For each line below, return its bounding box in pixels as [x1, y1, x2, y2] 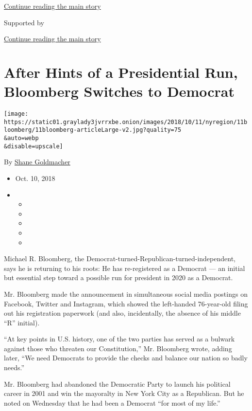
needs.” [4, 362, 25, 373]
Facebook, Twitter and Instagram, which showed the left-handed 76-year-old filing [4, 298, 248, 308]
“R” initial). [4, 317, 40, 327]
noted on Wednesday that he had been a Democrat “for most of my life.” [4, 397, 220, 408]
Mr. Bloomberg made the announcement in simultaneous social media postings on [4, 288, 248, 299]
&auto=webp [4, 135, 39, 142]
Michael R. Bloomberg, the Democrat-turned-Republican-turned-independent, [4, 253, 235, 264]
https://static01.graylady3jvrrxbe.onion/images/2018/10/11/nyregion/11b [4, 118, 248, 125]
